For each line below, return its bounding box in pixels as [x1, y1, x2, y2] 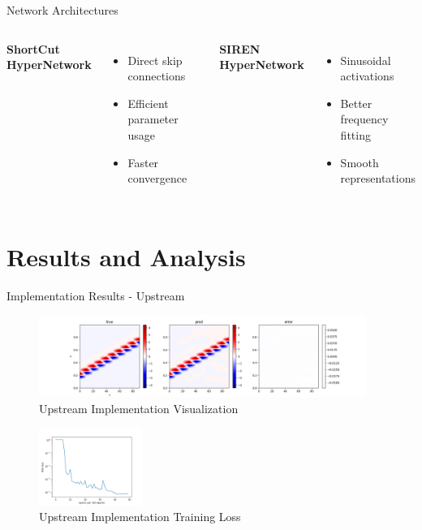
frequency [340, 110, 389, 127]
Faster [127, 153, 159, 170]
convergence [127, 170, 187, 187]
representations [340, 170, 416, 187]
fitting [340, 126, 371, 143]
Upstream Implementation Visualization [39, 399, 239, 416]
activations [340, 67, 394, 84]
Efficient [127, 94, 169, 111]
